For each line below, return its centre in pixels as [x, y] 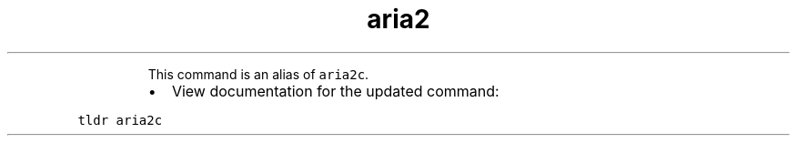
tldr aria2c [120, 120]
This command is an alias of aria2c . [258, 74]
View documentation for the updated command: [335, 91]
